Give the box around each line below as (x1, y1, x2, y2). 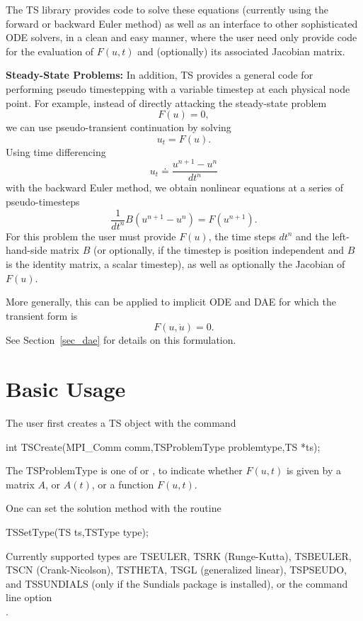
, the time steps (208, 228, 276, 243)
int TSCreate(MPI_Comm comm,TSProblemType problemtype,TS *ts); (6, 439, 321, 454)
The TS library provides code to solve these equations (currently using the (6, 2, 328, 16)
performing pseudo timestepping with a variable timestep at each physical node (6, 81, 350, 96)
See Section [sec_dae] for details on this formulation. (6, 332, 236, 347)
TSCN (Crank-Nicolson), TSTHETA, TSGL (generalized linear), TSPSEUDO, (6, 562, 347, 577)
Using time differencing (6, 144, 106, 159)
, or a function (91, 476, 154, 491)
